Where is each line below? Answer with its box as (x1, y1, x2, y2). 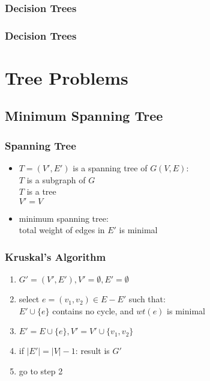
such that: (128, 293, 166, 305)
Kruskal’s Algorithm (5, 249, 106, 264)
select (19, 293, 40, 305)
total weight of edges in (19, 224, 105, 236)
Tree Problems (5, 65, 128, 90)
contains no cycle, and (52, 304, 134, 317)
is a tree (26, 185, 56, 198)
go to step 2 (19, 365, 63, 377)
